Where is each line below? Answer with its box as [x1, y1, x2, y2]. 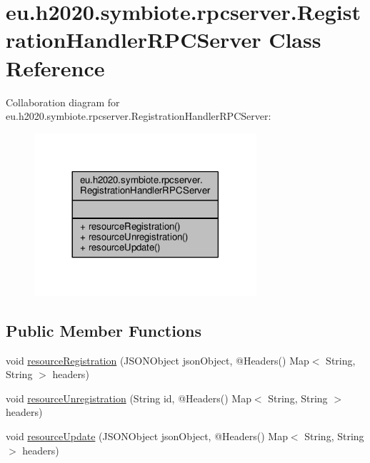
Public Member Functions [6, 319, 201, 341]
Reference [6, 53, 105, 82]
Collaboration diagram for [6, 94, 120, 109]
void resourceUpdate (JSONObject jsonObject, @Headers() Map [6, 429, 288, 444]
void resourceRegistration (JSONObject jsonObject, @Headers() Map [6, 352, 309, 367]
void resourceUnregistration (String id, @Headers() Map [6, 390, 251, 405]
